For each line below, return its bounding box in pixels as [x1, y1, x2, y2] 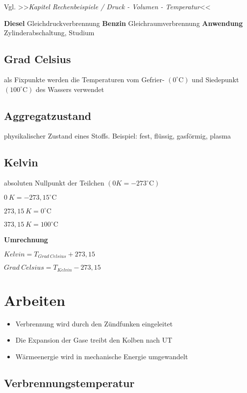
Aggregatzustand [4, 108, 92, 123]
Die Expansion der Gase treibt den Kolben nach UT [15, 335, 173, 345]
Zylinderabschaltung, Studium [4, 27, 95, 38]
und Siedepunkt [192, 74, 239, 84]
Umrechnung [4, 234, 48, 245]
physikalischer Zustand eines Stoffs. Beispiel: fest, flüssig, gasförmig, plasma [4, 131, 231, 141]
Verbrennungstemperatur [4, 375, 135, 391]
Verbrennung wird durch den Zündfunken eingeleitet [15, 318, 173, 328]
